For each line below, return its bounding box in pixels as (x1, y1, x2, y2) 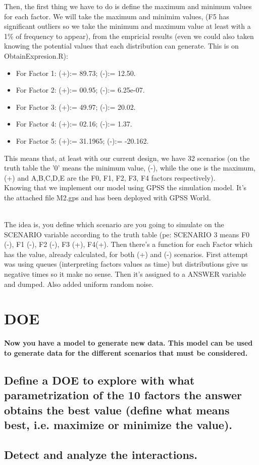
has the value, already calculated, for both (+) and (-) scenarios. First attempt (4, 248, 248, 259)
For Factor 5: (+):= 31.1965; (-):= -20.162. (16, 135, 149, 146)
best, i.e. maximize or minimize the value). (4, 417, 232, 433)
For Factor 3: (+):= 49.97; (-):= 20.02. (16, 101, 136, 112)
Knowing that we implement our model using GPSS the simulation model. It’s (4, 182, 247, 193)
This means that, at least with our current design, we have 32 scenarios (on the (4, 152, 250, 163)
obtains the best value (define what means (4, 402, 230, 417)
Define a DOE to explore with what (4, 372, 195, 388)
